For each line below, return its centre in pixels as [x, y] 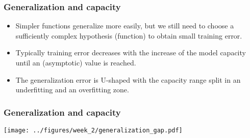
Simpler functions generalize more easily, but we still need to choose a [125, 26]
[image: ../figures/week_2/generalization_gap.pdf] [93, 130]
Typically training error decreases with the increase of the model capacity [131, 53]
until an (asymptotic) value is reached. [76, 62]
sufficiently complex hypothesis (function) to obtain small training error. [129, 35]
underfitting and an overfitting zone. [72, 90]
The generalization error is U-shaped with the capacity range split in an [128, 79]
